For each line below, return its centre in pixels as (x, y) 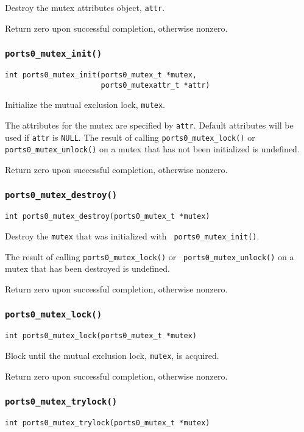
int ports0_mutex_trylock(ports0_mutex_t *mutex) (108, 423)
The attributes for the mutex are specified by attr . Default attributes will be (149, 125)
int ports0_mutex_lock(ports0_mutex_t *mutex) (101, 336)
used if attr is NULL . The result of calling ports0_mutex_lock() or (130, 137)
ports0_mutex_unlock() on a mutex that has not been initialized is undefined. (152, 149)
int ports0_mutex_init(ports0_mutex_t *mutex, (101, 75)
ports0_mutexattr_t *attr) (155, 85)
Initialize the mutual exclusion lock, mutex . (85, 104)
